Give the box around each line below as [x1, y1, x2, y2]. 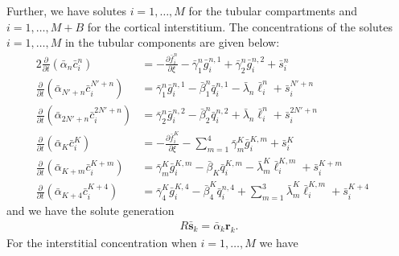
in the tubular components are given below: [64, 34, 280, 51]
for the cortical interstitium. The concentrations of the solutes [87, 18, 393, 35]
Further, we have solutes [6, 2, 126, 19]
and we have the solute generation [6, 202, 175, 219]
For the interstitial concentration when [6, 233, 197, 250]
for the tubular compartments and [188, 2, 358, 19]
